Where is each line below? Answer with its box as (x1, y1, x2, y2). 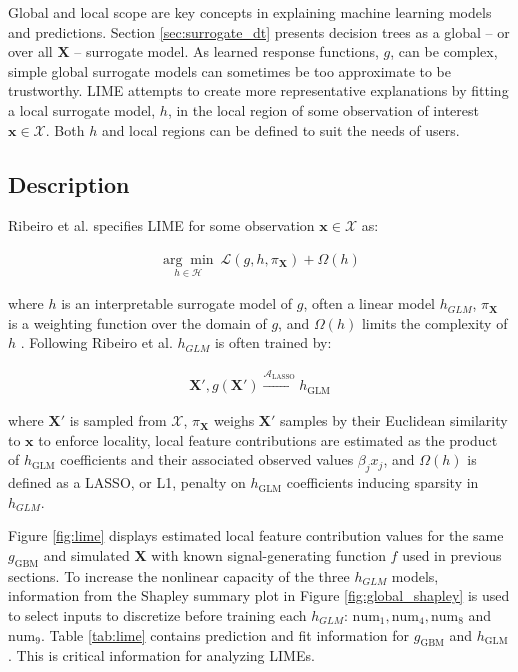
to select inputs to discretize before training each (8, 604, 307, 625)
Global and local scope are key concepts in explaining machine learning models (8, 2, 492, 22)
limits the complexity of (361, 312, 508, 333)
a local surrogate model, (8, 99, 156, 120)
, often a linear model (303, 293, 436, 314)
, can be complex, (390, 41, 498, 62)
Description (8, 168, 130, 199)
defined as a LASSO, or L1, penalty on (8, 472, 246, 493)
